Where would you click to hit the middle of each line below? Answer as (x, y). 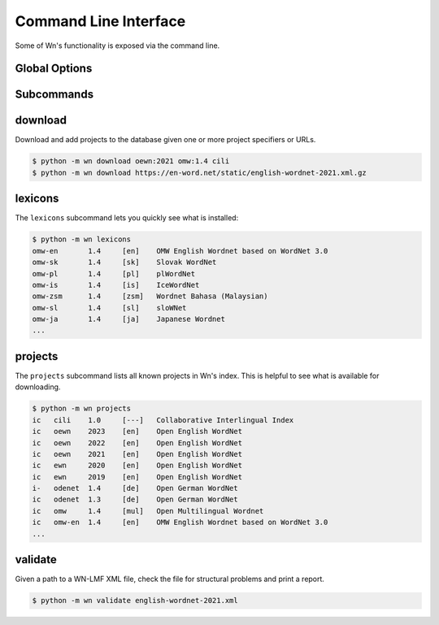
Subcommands (54, 95)
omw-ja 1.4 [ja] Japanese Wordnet (128, 319)
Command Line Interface (100, 21)
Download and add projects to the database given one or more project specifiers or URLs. (165, 140)
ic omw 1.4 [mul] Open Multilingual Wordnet (148, 511)
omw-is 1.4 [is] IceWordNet (116, 285)
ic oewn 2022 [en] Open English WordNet (137, 443)
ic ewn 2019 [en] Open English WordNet (137, 477)
